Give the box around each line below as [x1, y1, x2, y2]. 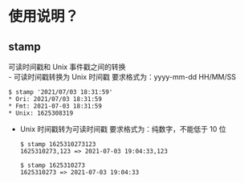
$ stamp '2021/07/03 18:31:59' [8, 88, 113, 96]
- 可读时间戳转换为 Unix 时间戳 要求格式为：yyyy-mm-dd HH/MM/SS [8, 72, 237, 81]
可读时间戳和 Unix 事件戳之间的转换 [8, 62, 126, 71]
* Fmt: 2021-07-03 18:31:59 [8, 102, 103, 110]
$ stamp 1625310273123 [19, 140, 96, 148]
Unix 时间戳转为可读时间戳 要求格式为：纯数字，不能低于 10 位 [19, 124, 226, 133]
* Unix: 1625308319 [8, 109, 74, 117]
